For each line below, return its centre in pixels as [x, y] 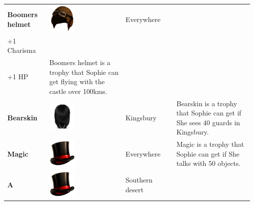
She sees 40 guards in [208, 122]
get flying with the [77, 81]
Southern [139, 180]
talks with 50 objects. [209, 163]
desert [134, 189]
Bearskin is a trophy [207, 103]
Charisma [22, 50]
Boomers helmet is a [80, 62]
